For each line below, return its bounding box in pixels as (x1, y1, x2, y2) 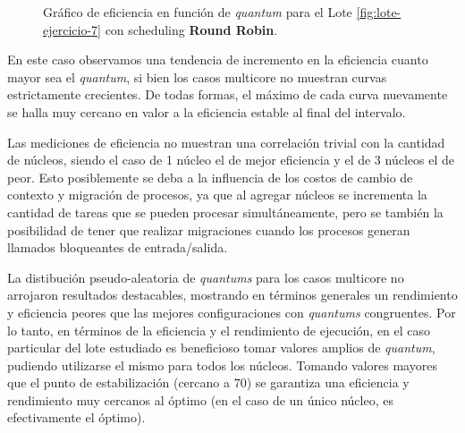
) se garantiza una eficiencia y (246, 373, 410, 392)
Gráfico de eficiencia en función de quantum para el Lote (43, 3, 352, 21)
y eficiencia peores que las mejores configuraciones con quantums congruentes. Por (7, 302, 456, 321)
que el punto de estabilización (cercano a (7, 373, 230, 392)
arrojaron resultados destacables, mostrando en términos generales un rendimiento (7, 285, 458, 304)
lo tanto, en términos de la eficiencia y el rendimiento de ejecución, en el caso (7, 320, 431, 339)
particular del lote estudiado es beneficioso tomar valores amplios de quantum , (7, 338, 435, 357)
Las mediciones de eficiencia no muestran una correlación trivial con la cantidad (7, 132, 445, 151)
